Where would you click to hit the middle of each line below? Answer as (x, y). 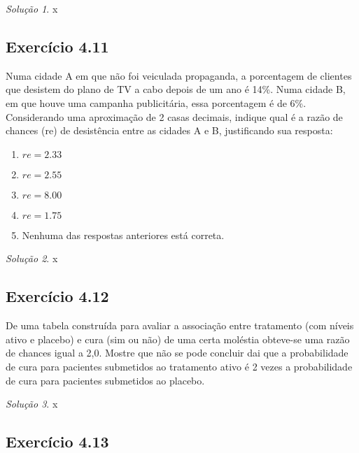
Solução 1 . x (32, 8)
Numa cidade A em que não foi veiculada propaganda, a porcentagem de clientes (179, 75)
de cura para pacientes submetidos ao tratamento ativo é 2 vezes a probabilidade (179, 366)
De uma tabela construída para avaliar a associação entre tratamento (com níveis (180, 325)
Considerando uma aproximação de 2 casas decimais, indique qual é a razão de (174, 116)
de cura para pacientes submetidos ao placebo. (105, 380)
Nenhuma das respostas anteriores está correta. (123, 235)
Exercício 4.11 (57, 46)
